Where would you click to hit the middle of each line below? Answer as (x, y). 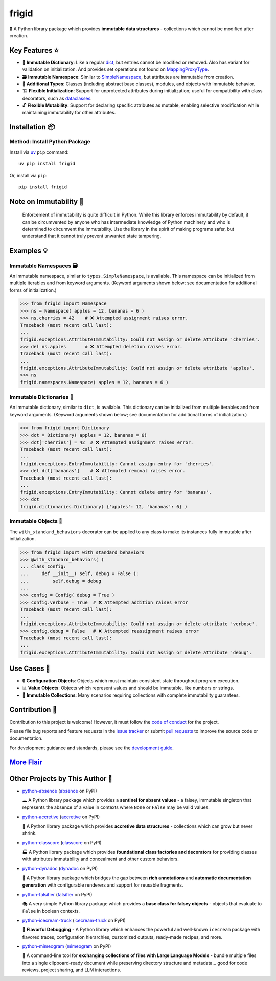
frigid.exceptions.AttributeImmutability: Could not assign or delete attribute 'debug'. (136, 652)
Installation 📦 (32, 127)
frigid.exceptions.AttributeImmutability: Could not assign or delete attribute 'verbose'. (139, 624)
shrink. (29, 833)
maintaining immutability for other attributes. (69, 112)
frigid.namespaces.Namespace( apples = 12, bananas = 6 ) (94, 382)
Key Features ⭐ (34, 50)
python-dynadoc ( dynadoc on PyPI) (60, 869)
